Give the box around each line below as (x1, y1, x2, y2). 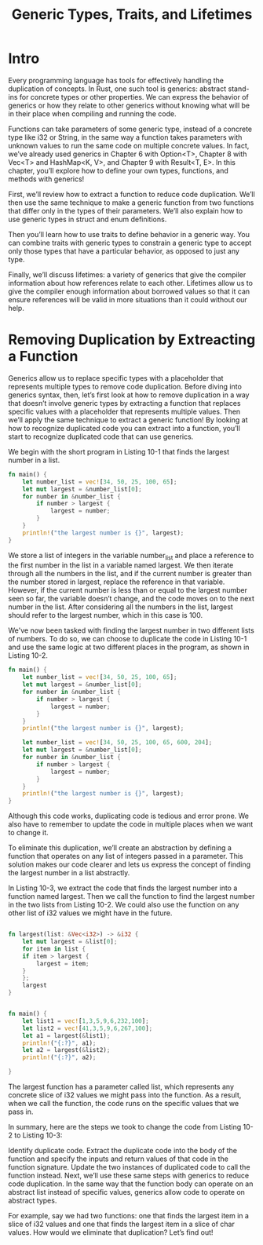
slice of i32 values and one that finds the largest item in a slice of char (8, 1219, 236, 1229)
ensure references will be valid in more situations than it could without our (8, 294, 247, 304)
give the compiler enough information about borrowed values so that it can (8, 287, 250, 296)
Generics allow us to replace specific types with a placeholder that (8, 373, 224, 382)
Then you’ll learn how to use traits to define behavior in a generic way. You (8, 229, 250, 239)
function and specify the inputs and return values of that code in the (8, 1154, 229, 1163)
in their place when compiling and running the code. (8, 108, 177, 119)
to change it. (8, 828, 49, 838)
